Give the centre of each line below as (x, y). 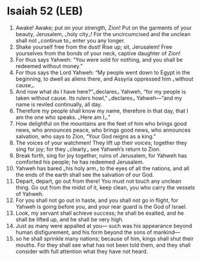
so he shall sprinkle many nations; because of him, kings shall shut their (105, 238)
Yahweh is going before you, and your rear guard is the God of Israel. (101, 206)
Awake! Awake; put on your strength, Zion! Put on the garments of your (104, 28)
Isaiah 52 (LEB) (45, 11)
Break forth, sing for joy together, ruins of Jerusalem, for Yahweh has (101, 155)
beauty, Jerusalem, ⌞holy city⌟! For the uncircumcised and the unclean (103, 34)
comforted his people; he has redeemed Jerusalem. (80, 162)
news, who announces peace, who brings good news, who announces (103, 130)
